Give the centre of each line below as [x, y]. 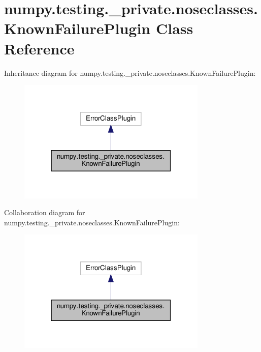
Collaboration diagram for [45, 212]
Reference [39, 48]
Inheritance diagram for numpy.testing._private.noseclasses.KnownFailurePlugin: [130, 72]
